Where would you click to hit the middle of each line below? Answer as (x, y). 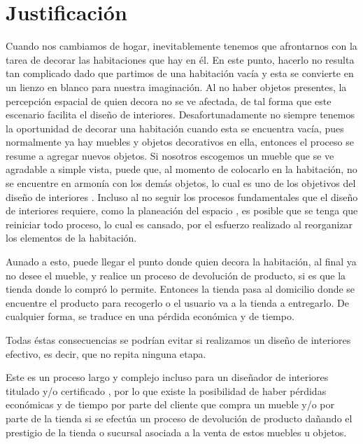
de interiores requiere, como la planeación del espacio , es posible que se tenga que (182, 210)
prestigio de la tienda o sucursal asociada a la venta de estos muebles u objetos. (176, 432)
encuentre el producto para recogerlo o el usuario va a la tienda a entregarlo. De (177, 302)
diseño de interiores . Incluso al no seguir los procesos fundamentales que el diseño (182, 196)
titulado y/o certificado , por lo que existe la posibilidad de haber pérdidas (166, 390)
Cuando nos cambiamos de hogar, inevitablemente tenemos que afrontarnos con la (181, 46)
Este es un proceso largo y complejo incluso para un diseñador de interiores (167, 377)
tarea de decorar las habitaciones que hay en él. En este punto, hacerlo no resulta (180, 59)
